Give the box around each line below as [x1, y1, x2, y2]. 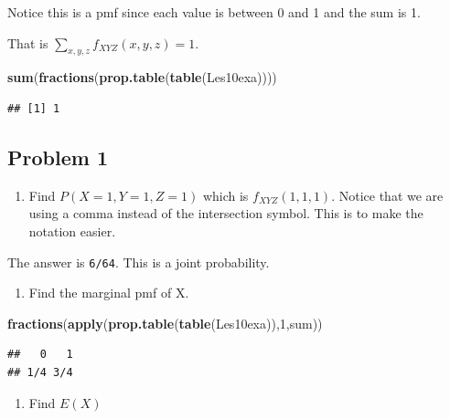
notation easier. [28, 221, 116, 240]
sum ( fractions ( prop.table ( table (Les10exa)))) [7, 68, 277, 87]
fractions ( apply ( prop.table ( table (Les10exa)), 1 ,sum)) [7, 313, 323, 332]
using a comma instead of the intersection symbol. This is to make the [28, 204, 423, 223]
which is [202, 185, 249, 204]
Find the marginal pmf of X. [28, 283, 189, 302]
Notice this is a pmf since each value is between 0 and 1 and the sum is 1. [7, 3, 421, 21]
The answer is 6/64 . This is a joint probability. [7, 252, 270, 271]
